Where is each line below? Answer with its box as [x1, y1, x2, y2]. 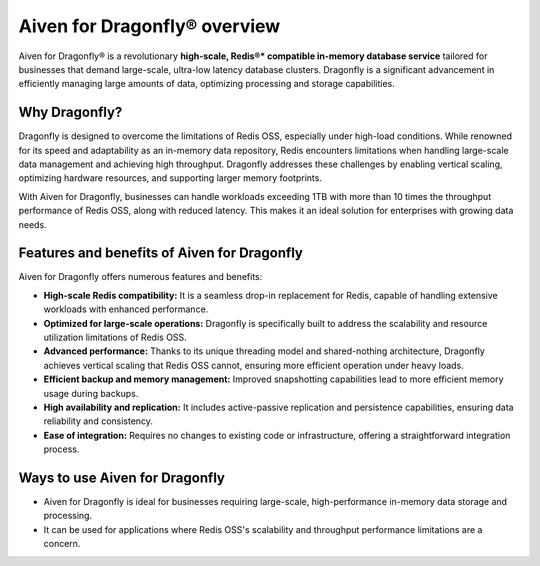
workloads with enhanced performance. [43, 303, 209, 315]
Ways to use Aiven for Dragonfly [18, 469, 225, 486]
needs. [18, 218, 47, 230]
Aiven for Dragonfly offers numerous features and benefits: [18, 271, 263, 283]
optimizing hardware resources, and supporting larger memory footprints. [18, 172, 322, 184]
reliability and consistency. [43, 415, 154, 427]
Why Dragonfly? [18, 104, 123, 121]
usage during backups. [43, 387, 139, 399]
